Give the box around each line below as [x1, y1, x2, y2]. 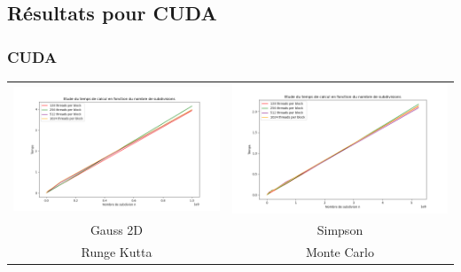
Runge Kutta [81, 243, 152, 261]
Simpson [316, 221, 363, 239]
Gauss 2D [90, 221, 144, 239]
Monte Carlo [305, 243, 374, 261]
